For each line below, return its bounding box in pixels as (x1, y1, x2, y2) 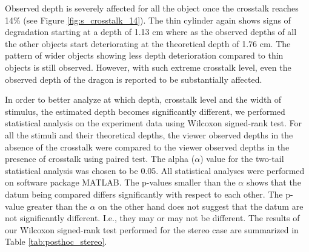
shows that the (246, 176, 301, 189)
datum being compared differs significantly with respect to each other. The (5, 187, 283, 200)
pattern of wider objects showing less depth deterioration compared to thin (5, 49, 284, 62)
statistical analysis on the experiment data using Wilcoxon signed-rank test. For (5, 117, 302, 129)
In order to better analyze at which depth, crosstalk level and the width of (5, 93, 282, 106)
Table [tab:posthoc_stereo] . (5, 235, 107, 248)
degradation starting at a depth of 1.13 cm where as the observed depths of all (5, 25, 297, 38)
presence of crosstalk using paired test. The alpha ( (5, 152, 195, 165)
